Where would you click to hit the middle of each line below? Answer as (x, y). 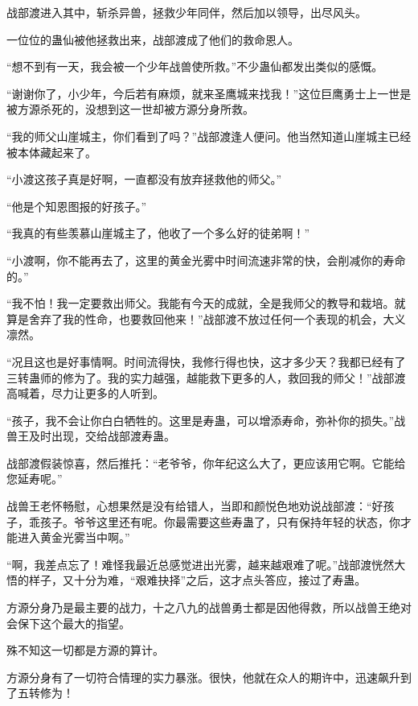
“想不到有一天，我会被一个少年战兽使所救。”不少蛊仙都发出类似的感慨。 (195, 66)
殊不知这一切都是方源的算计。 (85, 650)
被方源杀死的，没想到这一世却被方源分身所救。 (130, 109)
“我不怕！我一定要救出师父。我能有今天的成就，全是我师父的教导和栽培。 (201, 303)
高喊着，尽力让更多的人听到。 (85, 393)
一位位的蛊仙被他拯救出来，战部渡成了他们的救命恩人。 (153, 39)
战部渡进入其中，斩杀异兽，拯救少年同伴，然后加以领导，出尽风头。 (186, 12)
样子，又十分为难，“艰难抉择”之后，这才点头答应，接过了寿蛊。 (197, 580)
